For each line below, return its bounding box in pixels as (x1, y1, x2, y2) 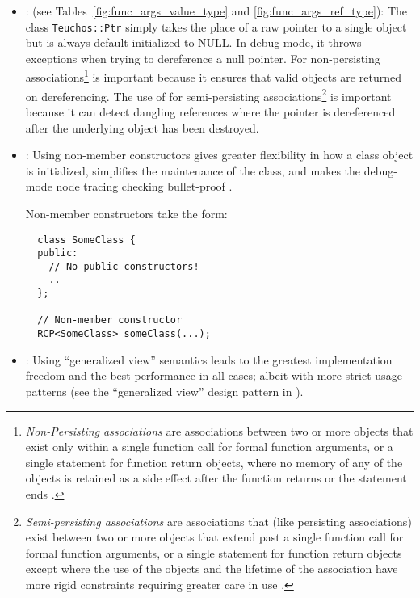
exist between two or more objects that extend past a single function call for (25, 529, 404, 545)
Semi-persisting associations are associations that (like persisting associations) (25, 512, 412, 529)
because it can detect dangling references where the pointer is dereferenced (25, 103, 396, 120)
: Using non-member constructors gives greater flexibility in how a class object (25, 146, 414, 163)
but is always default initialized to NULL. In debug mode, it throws (25, 34, 362, 51)
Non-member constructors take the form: (25, 204, 228, 221)
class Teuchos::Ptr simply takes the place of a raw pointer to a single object (25, 18, 407, 35)
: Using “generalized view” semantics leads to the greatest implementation (25, 351, 393, 368)
